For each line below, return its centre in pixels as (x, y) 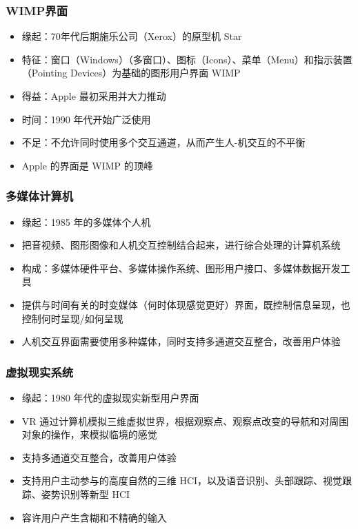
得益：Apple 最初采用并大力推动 (94, 96)
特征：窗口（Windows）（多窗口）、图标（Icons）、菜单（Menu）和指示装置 (187, 59)
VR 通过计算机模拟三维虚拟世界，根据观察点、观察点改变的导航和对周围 (185, 421)
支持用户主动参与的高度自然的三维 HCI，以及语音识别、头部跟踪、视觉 (182, 480)
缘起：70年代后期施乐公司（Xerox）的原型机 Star (132, 36)
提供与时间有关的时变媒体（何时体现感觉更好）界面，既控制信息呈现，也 (186, 304)
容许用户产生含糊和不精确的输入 (94, 517)
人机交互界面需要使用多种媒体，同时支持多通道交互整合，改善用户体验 (181, 341)
